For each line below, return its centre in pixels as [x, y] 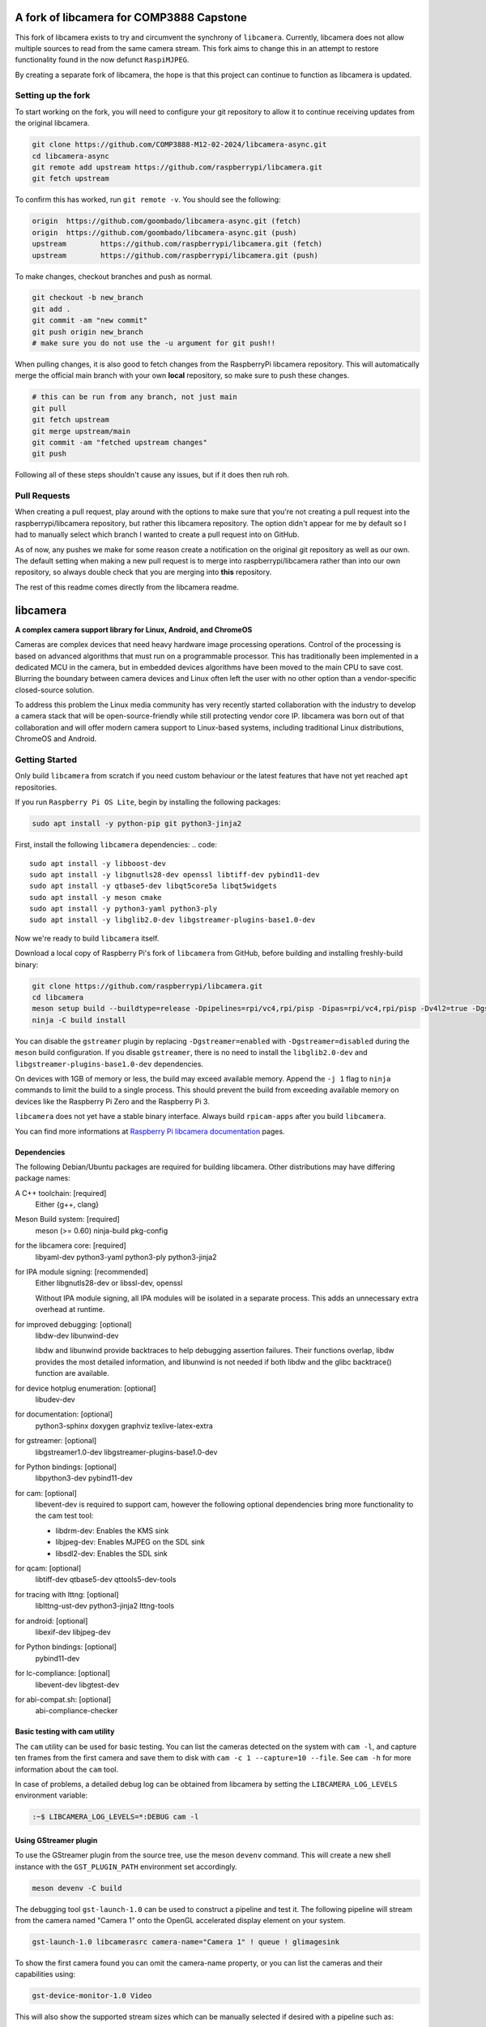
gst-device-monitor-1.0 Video [92, 1996]
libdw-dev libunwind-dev [77, 1335]
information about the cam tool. [67, 1769]
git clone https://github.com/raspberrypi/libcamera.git [147, 986]
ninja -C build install [79, 1020]
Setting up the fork [53, 96]
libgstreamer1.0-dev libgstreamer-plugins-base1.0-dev [126, 1452]
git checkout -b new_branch [87, 298]
